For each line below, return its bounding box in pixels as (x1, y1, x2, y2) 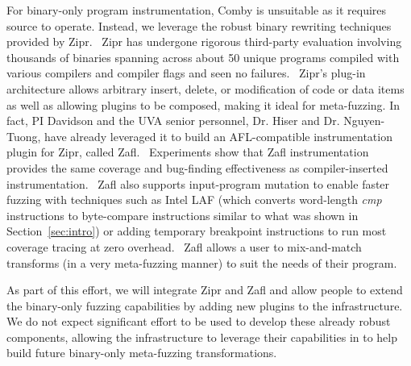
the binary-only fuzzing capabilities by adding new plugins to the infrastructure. (6, 297, 403, 314)
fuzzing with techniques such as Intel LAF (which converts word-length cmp (6, 191, 382, 208)
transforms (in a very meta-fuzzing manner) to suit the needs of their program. (6, 254, 397, 271)
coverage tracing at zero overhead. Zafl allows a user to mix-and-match (6, 238, 362, 255)
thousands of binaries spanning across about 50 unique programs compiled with (6, 48, 400, 65)
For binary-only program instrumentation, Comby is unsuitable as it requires (6, 2, 387, 18)
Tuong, (6, 127, 41, 144)
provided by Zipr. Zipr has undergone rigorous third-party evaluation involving (6, 33, 402, 50)
